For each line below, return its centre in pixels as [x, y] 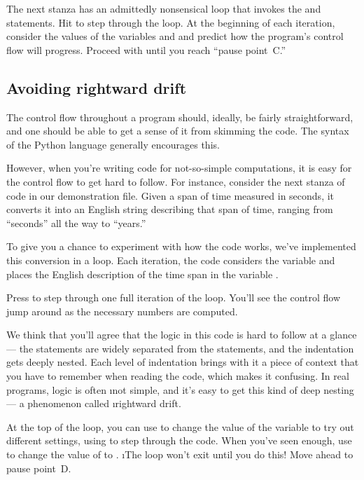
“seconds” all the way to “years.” [76, 222]
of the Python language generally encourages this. [113, 144]
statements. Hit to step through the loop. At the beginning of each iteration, [171, 22]
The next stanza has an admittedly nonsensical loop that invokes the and [164, 8]
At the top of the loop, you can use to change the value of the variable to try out [180, 426]
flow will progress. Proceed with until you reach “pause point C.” [146, 49]
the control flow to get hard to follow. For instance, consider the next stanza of [176, 181]
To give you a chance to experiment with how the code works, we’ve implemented [181, 246]
